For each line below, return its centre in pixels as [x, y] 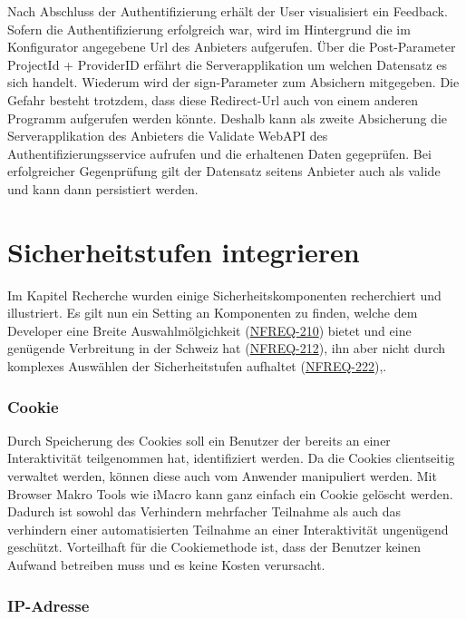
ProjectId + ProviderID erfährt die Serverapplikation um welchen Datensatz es [228, 64]
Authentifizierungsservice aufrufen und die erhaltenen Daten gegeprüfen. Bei [219, 153]
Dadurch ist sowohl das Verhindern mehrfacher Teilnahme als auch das [204, 511]
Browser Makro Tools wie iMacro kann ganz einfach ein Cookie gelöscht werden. [230, 493]
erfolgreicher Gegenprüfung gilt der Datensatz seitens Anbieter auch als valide [224, 171]
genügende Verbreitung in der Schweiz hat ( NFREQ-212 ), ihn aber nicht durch [227, 348]
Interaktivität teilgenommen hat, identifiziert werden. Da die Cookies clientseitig [231, 458]
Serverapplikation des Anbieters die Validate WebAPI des [168, 136]
